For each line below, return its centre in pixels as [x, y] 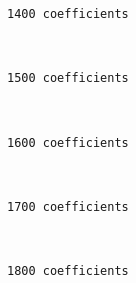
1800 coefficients [68, 271]
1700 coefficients [68, 206]
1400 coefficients [68, 14]
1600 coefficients [68, 142]
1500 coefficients [68, 78]
